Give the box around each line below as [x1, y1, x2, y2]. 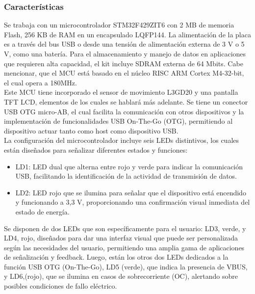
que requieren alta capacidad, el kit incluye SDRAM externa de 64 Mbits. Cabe [4, 58, 243, 68]
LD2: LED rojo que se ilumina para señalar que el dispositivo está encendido [15, 187, 246, 197]
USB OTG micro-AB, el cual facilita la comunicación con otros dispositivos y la [4, 106, 244, 116]
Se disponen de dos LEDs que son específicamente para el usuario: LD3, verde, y [4, 223, 246, 233]
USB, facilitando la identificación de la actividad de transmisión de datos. [15, 171, 237, 181]
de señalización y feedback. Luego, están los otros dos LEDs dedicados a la [4, 252, 229, 262]
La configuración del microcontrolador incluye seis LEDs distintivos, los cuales [4, 135, 239, 145]
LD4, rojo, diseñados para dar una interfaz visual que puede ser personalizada [4, 233, 238, 243]
